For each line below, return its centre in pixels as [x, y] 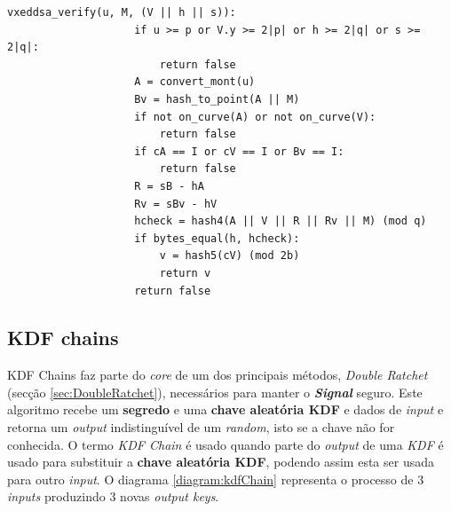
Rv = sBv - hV [176, 204]
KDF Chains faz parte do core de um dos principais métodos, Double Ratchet [218, 375]
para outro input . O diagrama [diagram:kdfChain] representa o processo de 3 [216, 479]
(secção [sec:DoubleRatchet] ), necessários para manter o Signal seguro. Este [215, 392]
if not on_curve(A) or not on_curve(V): [255, 117]
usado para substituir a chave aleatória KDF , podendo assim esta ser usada [221, 462]
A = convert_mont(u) [195, 82]
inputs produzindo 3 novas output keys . [113, 496]
